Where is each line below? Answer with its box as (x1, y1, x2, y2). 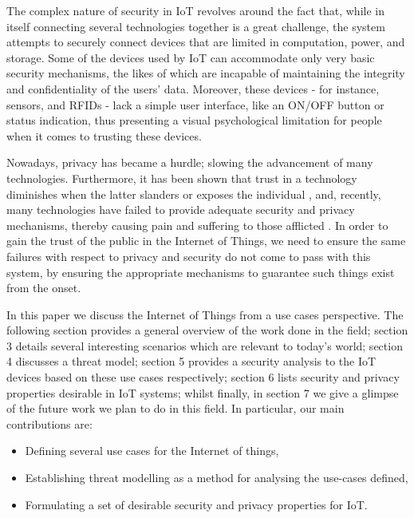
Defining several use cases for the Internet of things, (25, 442, 279, 459)
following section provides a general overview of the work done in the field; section (6, 322, 408, 338)
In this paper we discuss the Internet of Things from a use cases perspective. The (6, 306, 404, 322)
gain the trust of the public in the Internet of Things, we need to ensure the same (6, 232, 406, 249)
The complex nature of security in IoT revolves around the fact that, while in (6, 2, 384, 18)
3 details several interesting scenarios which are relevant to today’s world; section (6, 337, 403, 354)
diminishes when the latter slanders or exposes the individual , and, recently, (6, 185, 381, 202)
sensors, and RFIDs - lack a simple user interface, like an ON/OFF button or (6, 96, 384, 113)
